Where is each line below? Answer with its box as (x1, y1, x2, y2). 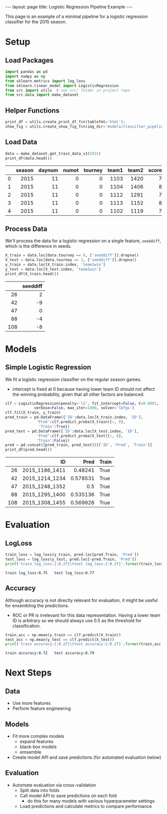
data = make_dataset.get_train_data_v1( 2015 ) (5, 151, 101, 156)
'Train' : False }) (36, 438, 70, 443)
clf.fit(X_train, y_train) (5, 410, 61, 415)
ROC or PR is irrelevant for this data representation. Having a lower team (12, 612, 161, 618)
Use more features (12, 700, 51, 706)
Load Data (5, 138, 37, 147)
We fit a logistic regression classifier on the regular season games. (5, 376, 142, 382)
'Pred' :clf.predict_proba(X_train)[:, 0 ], (36, 420, 126, 425)
